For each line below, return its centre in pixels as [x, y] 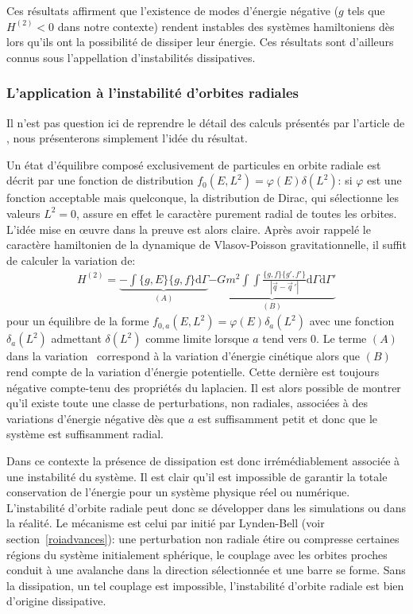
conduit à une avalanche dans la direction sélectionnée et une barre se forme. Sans [206, 570]
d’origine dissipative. [56, 601]
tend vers [285, 338]
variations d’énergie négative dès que [96, 418]
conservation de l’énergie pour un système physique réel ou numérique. [178, 492]
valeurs [23, 213]
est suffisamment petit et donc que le [288, 418]
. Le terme [342, 338]
